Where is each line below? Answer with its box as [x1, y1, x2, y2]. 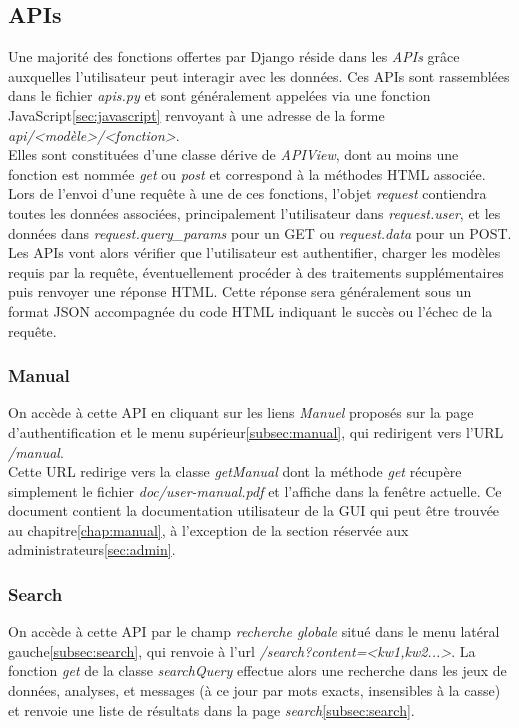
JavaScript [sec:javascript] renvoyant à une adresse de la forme [8, 104, 385, 125]
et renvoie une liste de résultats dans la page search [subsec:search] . [8, 699, 415, 720]
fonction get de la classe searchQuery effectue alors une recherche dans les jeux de [8, 660, 507, 681]
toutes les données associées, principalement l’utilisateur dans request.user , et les [8, 202, 501, 223]
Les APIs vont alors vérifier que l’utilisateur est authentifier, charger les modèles [8, 242, 501, 263]
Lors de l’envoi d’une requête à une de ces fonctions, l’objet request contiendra [8, 183, 487, 204]
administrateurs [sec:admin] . [8, 539, 176, 560]
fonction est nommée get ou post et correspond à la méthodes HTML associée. [8, 163, 486, 184]
